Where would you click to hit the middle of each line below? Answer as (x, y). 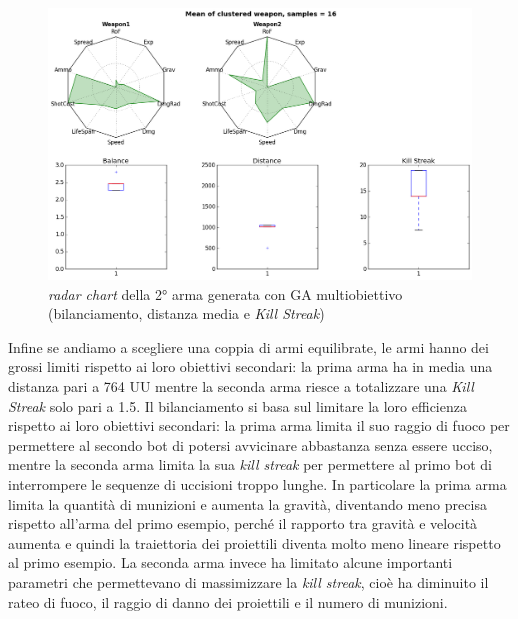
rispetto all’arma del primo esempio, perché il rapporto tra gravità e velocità (243, 523)
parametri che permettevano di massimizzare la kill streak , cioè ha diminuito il (248, 581)
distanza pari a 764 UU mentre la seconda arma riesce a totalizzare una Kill (241, 386)
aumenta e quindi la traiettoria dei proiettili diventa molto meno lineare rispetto (254, 542)
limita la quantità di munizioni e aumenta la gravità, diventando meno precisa (247, 503)
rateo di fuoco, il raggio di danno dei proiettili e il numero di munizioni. (228, 601)
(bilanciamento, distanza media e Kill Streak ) (186, 313)
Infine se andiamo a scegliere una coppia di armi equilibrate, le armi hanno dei (248, 346)
